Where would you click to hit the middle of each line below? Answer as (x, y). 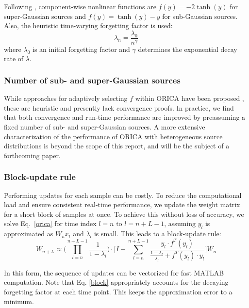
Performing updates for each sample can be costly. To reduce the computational (123, 195)
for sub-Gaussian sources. (200, 16)
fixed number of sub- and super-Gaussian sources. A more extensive (105, 127)
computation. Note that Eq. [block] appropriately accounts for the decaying (116, 282)
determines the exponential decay (188, 49)
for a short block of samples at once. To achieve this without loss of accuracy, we (124, 214)
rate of (14, 58)
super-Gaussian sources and (45, 16)
